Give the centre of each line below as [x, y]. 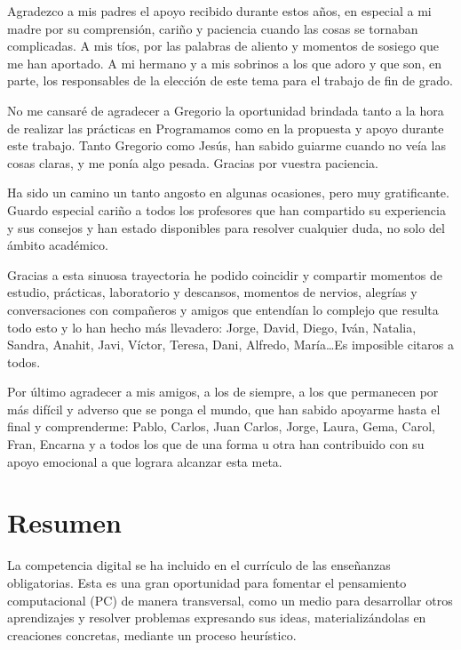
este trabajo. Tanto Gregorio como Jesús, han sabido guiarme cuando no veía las [227, 145]
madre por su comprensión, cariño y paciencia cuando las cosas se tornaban [213, 28]
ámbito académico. [58, 245]
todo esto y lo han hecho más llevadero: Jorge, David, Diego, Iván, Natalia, [212, 327]
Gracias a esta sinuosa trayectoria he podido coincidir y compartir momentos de [225, 274]
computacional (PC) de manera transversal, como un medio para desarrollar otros [230, 600]
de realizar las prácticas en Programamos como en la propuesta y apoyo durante [226, 128]
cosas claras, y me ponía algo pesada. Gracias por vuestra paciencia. [193, 162]
